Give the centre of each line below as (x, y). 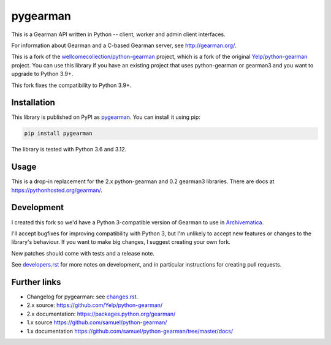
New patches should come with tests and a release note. (83, 253)
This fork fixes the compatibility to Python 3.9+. (71, 85)
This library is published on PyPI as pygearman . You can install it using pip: (106, 117)
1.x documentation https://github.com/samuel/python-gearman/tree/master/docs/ (130, 331)
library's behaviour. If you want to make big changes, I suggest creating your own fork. (121, 242)
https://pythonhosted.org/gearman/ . (57, 190)
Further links (36, 282)
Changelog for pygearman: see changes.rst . (82, 297)
